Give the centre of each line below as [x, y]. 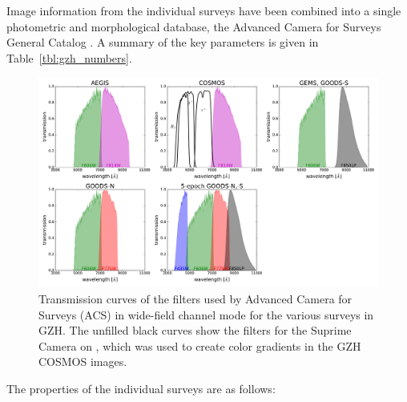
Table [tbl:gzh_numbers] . [69, 57]
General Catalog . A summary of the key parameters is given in [163, 42]
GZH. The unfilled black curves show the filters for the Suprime [195, 330]
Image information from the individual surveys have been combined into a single [204, 10]
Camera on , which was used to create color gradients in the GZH [200, 345]
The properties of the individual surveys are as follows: [141, 389]
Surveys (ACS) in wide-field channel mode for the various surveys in [206, 314]
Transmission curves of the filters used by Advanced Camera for [195, 299]
